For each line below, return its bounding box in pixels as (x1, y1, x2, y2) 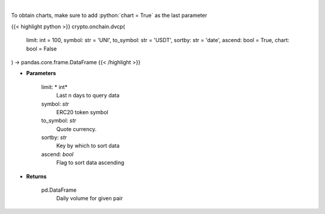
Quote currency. (56, 125, 97, 132)
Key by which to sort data (56, 142, 120, 150)
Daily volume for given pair (56, 195, 123, 202)
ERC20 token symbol (56, 108, 108, 115)
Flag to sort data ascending (56, 159, 125, 167)
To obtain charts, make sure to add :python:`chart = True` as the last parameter (11, 12, 208, 19)
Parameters (26, 70, 57, 77)
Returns (26, 173, 47, 180)
